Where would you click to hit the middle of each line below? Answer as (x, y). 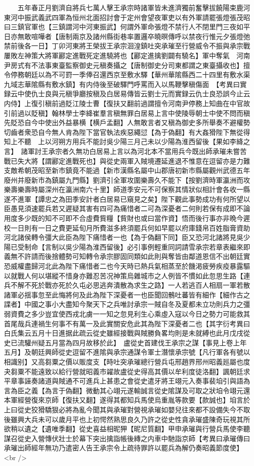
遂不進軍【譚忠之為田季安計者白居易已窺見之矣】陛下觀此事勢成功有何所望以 (127, 199)
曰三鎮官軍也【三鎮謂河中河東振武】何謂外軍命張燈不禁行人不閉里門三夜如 (124, 27)
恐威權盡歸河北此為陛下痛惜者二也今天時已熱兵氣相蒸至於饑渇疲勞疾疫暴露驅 (127, 266)
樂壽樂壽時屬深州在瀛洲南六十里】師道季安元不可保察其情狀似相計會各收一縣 (127, 189)
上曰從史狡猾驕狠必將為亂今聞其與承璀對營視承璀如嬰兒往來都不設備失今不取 (127, 409)
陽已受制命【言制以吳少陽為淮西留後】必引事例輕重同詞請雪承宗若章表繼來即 (127, 246)
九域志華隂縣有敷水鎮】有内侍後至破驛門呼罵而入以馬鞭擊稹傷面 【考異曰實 (125, 84)
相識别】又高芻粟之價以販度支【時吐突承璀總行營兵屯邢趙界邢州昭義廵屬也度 (127, 361)
